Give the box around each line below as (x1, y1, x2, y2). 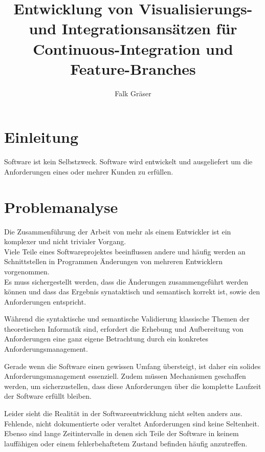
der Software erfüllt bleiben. (4, 391, 92, 401)
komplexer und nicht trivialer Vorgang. (4, 236, 126, 247)
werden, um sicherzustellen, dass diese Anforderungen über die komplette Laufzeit (4, 380, 261, 391)
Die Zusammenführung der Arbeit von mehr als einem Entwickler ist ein (4, 226, 231, 236)
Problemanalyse (4, 196, 118, 217)
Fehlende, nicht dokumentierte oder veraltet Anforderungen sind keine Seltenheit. (4, 418, 259, 428)
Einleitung (4, 126, 79, 147)
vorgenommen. (4, 266, 50, 276)
